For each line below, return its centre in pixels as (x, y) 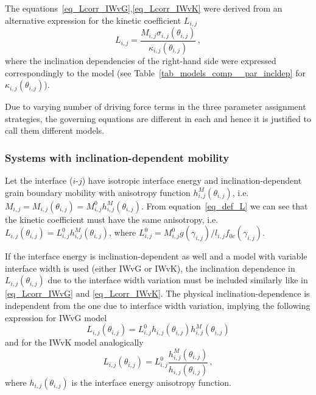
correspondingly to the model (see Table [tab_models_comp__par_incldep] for (155, 72)
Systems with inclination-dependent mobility (117, 157)
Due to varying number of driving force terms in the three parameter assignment (156, 107)
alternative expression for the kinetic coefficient (93, 20)
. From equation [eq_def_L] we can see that (224, 205)
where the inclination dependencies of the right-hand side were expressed (141, 60)
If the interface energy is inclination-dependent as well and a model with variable (156, 256)
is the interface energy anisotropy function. (151, 382)
